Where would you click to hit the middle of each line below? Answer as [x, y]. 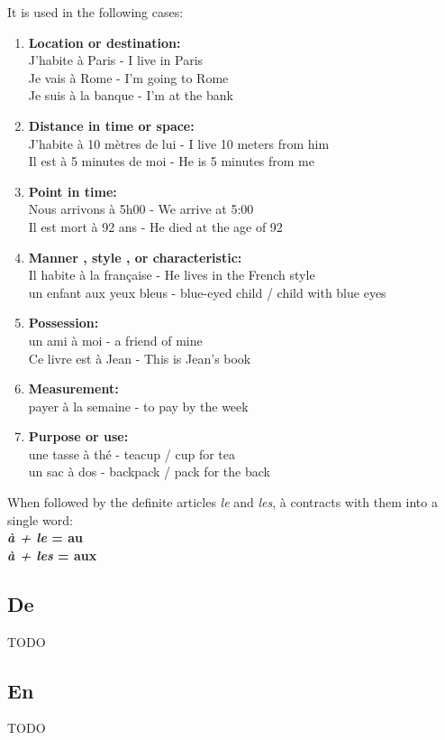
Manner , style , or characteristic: [135, 257]
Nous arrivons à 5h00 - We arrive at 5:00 [141, 209]
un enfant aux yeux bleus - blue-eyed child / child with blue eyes [207, 292]
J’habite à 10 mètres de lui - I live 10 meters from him [179, 143]
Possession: [64, 323]
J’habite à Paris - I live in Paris [116, 60]
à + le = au [45, 537]
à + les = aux [52, 555]
